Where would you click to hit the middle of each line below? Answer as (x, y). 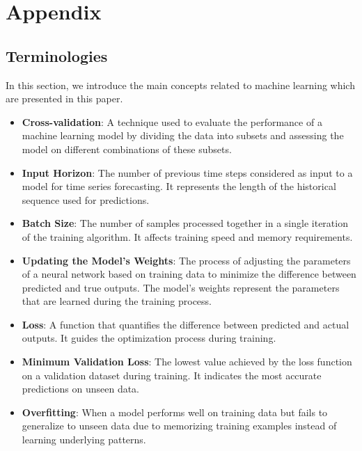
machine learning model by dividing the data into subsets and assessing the (183, 135)
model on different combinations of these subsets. (127, 149)
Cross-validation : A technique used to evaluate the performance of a (172, 121)
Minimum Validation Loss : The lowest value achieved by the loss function (187, 362)
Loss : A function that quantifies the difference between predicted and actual (186, 324)
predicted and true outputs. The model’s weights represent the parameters (181, 287)
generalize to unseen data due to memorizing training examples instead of (179, 426)
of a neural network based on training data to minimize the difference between (189, 274)
